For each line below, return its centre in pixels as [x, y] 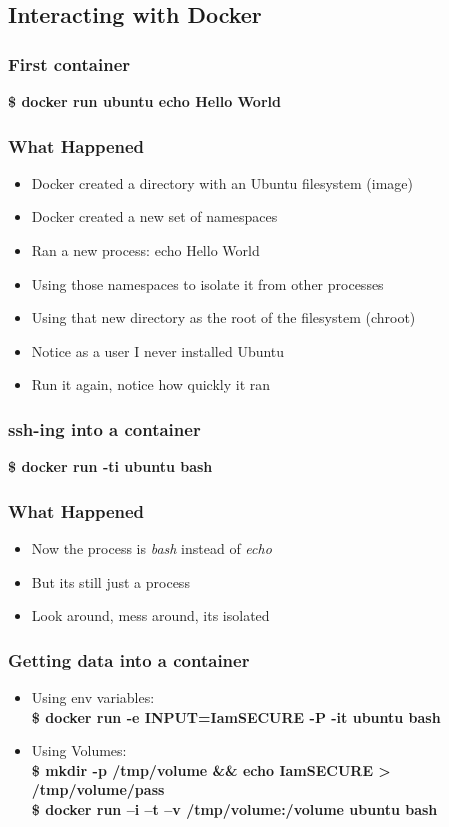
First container [69, 63]
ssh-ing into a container [104, 428]
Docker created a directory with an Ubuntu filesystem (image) [222, 182]
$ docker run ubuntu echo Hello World [144, 101]
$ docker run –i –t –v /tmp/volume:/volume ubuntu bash [234, 808]
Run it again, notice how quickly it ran [151, 384]
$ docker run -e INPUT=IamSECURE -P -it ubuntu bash [236, 716]
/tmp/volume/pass [98, 789]
